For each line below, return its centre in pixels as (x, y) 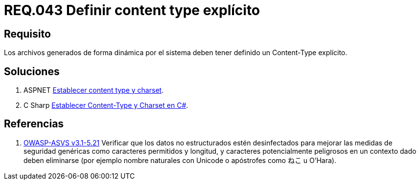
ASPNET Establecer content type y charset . (94, 90)
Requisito (27, 34)
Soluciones (32, 71)
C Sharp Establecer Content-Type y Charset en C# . (106, 105)
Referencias (34, 124)
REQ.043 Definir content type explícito (132, 10)
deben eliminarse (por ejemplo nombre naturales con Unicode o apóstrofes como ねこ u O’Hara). (180, 160)
